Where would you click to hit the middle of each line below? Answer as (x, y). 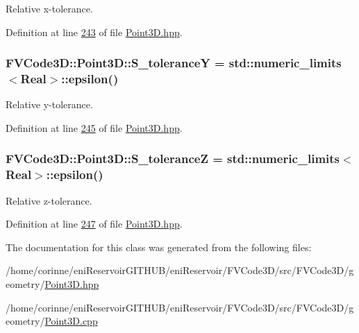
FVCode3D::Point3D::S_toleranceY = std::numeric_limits (174, 63)
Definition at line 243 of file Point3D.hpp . (94, 32)
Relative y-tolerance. (49, 104)
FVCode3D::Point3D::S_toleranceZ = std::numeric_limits (173, 159)
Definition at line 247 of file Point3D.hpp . (94, 224)
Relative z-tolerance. (49, 200)
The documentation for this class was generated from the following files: (159, 247)
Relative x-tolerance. (49, 8)
